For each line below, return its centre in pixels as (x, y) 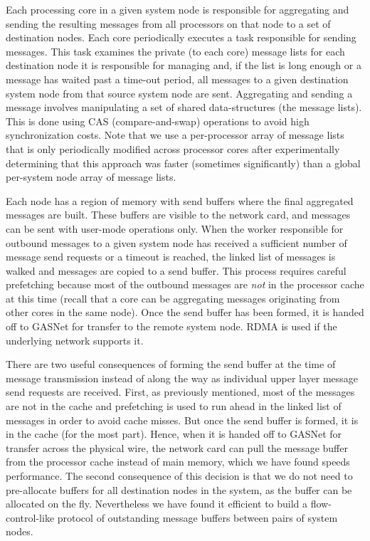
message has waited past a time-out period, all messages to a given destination (177, 79)
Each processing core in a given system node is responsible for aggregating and (178, 9)
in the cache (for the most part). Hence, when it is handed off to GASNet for (174, 434)
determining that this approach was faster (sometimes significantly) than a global (183, 163)
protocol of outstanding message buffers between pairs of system (197, 517)
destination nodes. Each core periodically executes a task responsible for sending (181, 37)
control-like (30, 517)
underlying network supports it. (75, 340)
